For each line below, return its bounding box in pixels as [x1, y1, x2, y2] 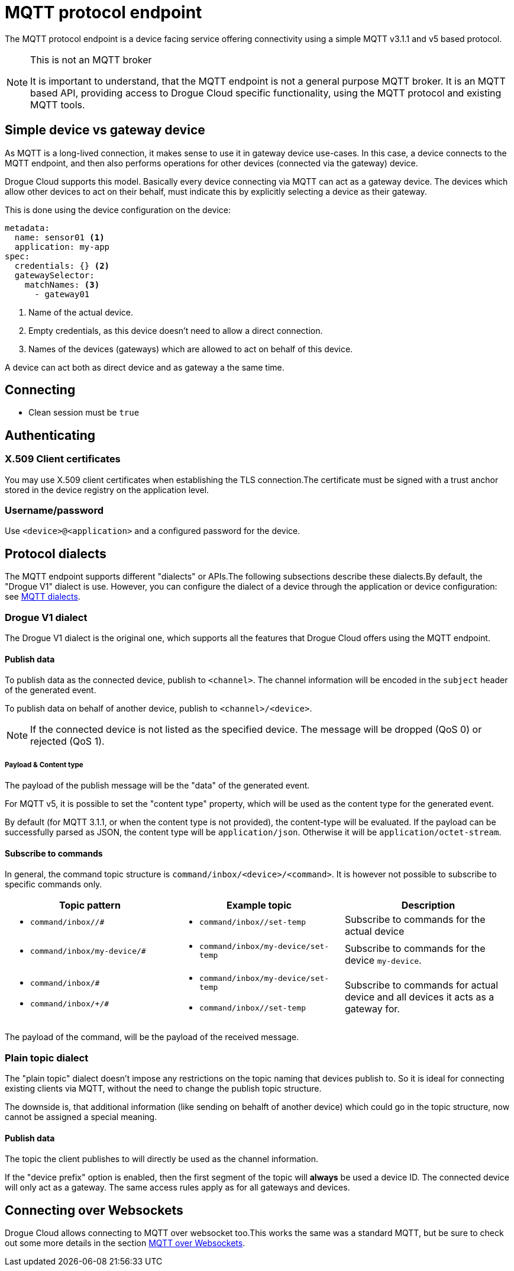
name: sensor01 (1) [14, 232, 105, 242]
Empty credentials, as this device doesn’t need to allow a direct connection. [28, 325, 323, 336]
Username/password [5, 504, 104, 517]
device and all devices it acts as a [344, 990, 494, 1003]
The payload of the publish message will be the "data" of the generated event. [5, 780, 310, 790]
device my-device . [344, 954, 422, 967]
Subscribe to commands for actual [344, 979, 499, 991]
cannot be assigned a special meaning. [5, 1111, 157, 1122]
